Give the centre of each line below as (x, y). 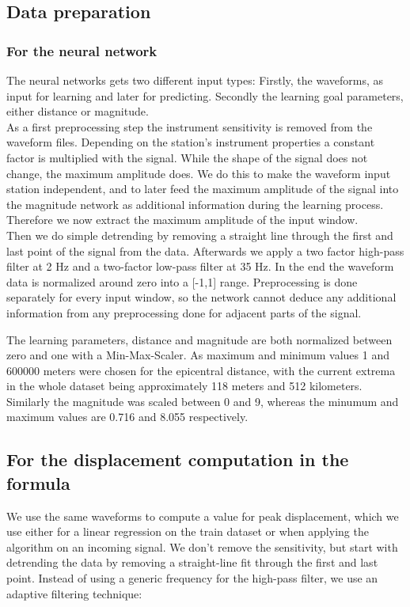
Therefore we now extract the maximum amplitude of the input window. (182, 220)
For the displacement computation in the (178, 459)
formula (38, 482)
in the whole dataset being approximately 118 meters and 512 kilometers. (184, 386)
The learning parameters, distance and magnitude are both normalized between (199, 339)
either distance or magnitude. (78, 111)
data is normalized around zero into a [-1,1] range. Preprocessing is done (182, 281)
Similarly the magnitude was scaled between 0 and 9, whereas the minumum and (203, 401)
